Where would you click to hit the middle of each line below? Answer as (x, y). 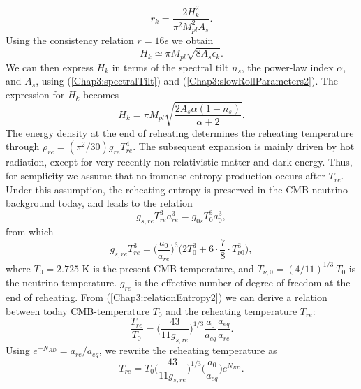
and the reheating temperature (231, 310)
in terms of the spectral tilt (170, 67)
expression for (35, 94)
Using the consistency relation (70, 40)
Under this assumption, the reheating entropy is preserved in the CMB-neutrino (177, 189)
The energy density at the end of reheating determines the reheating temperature (180, 132)
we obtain (192, 40)
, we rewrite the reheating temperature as (188, 350)
